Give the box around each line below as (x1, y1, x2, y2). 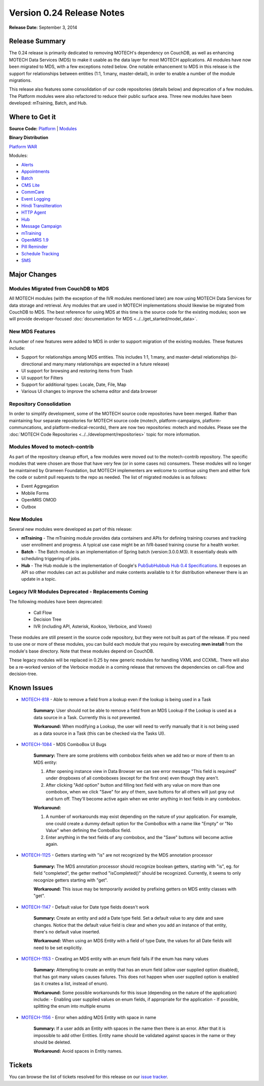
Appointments (21, 169, 50, 175)
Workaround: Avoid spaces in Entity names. (33, 1048, 123, 1054)
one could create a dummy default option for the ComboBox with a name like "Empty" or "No (45, 820, 233, 826)
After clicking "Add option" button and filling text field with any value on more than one (45, 782, 220, 788)
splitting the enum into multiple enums (33, 1003, 110, 1009)
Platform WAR (9, 143, 37, 149)
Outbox (21, 504, 36, 510)
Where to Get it (9, 113, 56, 121)
